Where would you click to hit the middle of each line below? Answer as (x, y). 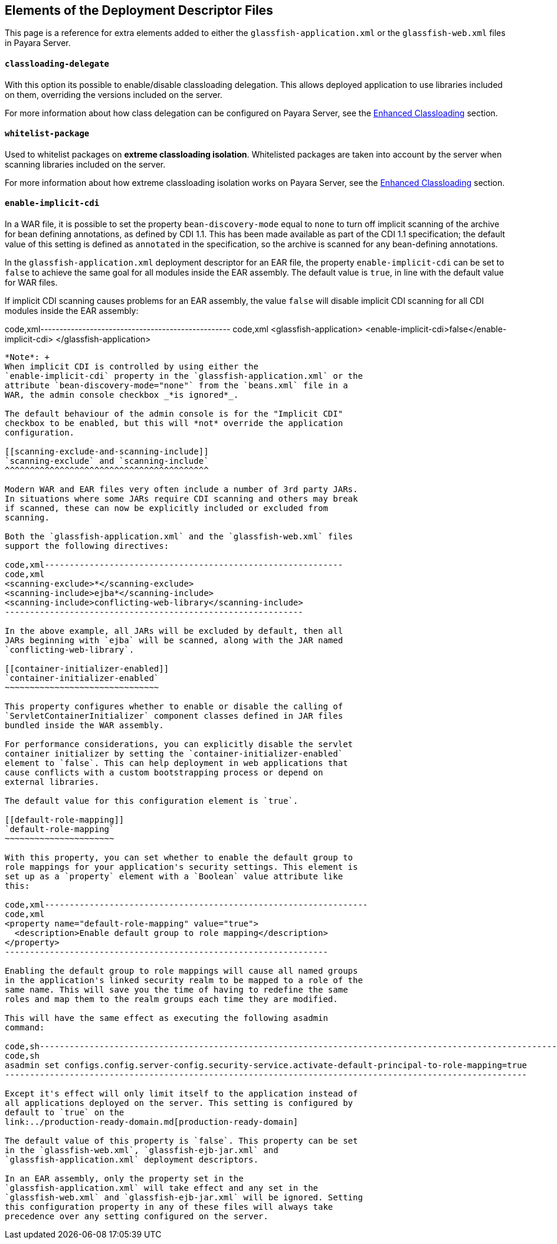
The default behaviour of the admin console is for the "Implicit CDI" (174, 414)
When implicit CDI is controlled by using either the (132, 367)
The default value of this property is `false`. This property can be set (181, 1141)
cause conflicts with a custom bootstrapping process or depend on (164, 773)
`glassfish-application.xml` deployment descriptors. (132, 1160)
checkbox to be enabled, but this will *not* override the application (174, 423)
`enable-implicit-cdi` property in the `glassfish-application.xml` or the (184, 376)
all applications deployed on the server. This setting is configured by (179, 1103)
